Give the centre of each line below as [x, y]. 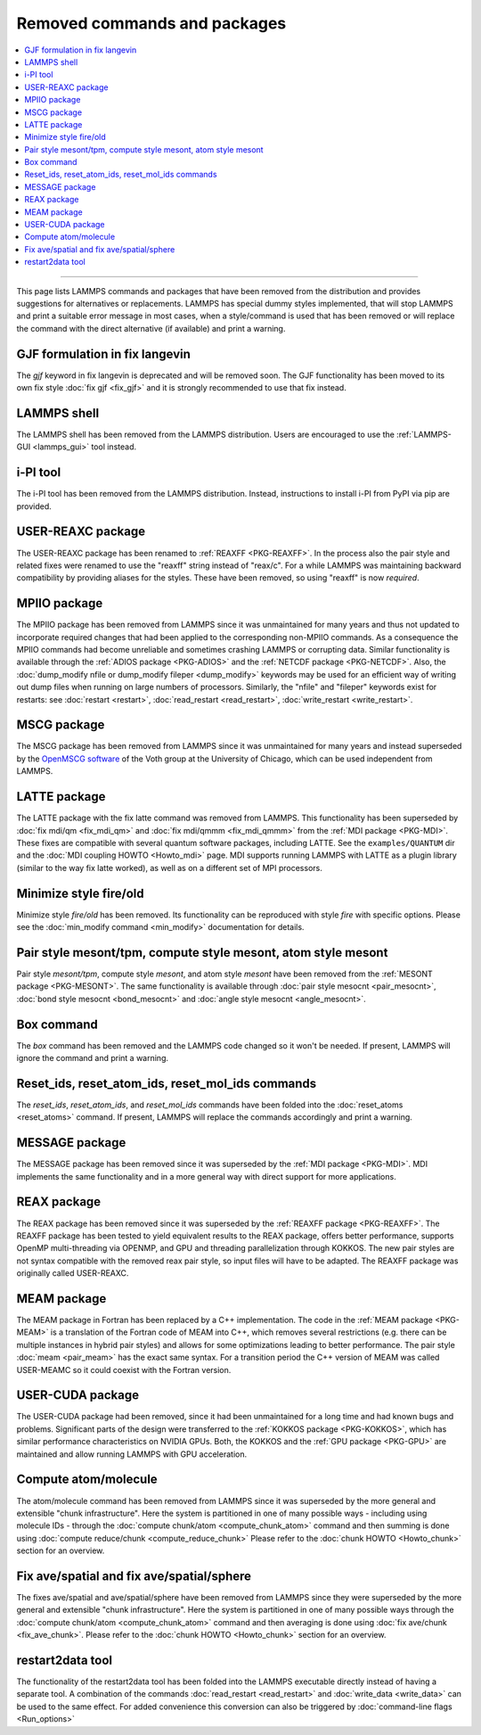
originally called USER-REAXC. [73, 1273]
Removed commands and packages [151, 23]
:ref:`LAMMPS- [424, 434]
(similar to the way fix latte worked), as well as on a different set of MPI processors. [169, 867]
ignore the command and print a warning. [93, 1058]
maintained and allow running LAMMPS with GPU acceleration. [132, 1454]
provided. [34, 506]
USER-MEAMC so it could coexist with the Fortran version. [124, 1369]
